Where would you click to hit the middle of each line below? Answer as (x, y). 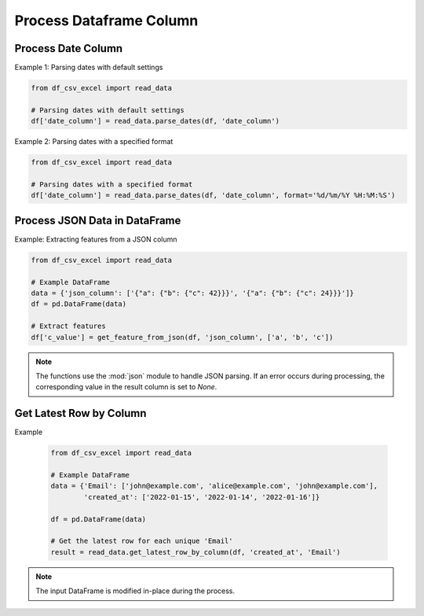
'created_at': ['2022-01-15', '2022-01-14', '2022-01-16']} (202, 497)
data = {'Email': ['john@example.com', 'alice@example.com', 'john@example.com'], (214, 486)
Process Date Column (69, 48)
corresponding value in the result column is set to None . (126, 387)
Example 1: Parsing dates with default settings (89, 68)
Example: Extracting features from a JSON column (96, 239)
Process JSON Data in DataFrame (98, 220)
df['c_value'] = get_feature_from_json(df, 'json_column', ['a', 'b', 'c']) (182, 337)
